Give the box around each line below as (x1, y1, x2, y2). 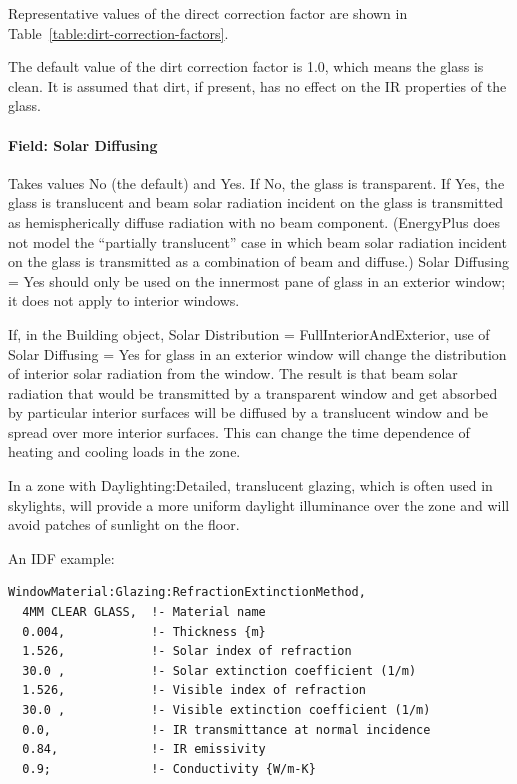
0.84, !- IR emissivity (22, 742, 266, 757)
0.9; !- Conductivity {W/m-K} (22, 761, 316, 776)
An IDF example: (8, 547, 115, 568)
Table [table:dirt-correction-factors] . (8, 22, 229, 43)
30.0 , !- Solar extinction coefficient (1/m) (22, 663, 417, 678)
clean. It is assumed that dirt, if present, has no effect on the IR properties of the (8, 75, 507, 96)
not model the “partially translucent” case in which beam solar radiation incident (8, 231, 507, 252)
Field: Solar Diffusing (8, 134, 158, 155)
